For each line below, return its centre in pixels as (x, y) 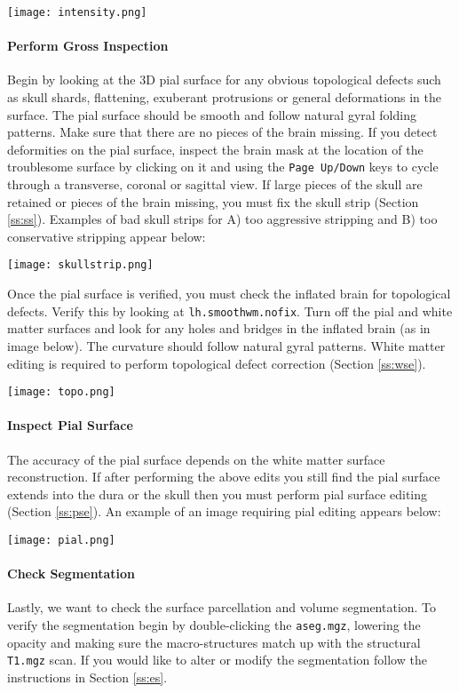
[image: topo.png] (61, 392)
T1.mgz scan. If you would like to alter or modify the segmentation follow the (217, 660)
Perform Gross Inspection (88, 46)
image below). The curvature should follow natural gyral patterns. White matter (226, 345)
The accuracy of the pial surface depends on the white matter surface (196, 459)
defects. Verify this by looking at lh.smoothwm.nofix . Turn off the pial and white (230, 311)
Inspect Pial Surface (70, 425)
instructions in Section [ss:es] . (87, 677)
